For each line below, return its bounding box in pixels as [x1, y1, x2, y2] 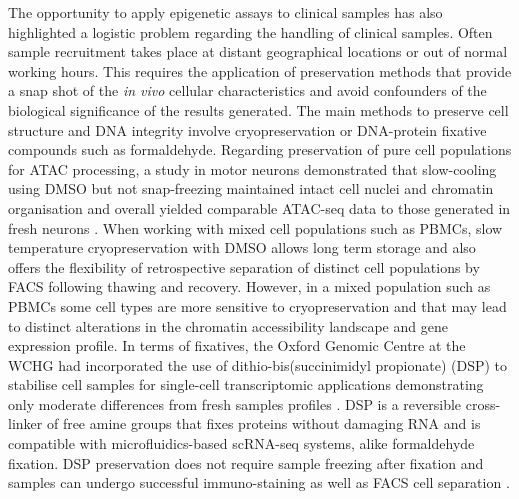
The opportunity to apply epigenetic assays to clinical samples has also [8, 2, 443, 22]
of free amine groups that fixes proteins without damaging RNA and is [46, 413, 481, 434]
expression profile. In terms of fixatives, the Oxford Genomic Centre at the [8, 335, 466, 356]
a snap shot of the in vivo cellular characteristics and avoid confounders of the [8, 80, 487, 101]
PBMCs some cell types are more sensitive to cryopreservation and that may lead [8, 295, 507, 316]
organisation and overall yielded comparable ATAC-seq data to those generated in [8, 197, 511, 218]
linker [8, 413, 43, 434]
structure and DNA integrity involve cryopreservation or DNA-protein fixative [8, 119, 487, 140]
